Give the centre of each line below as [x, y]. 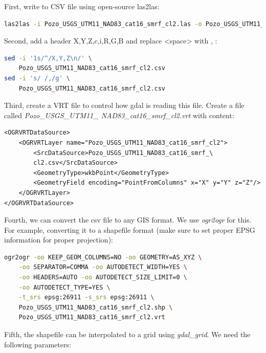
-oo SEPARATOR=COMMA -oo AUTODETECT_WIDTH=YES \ [103, 267]
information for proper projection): [59, 240]
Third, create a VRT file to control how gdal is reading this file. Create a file [124, 105]
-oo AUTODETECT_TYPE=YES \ [64, 287]
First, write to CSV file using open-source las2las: [82, 6]
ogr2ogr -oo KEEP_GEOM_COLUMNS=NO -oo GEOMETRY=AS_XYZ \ [103, 257]
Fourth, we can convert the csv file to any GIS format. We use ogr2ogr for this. [128, 220]
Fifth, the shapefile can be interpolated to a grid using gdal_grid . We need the [127, 334]
